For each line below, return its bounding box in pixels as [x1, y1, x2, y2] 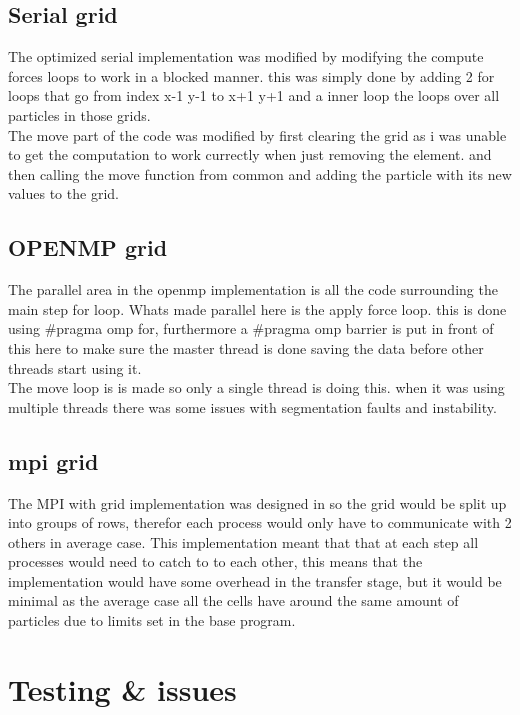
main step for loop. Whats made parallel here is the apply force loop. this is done [8, 298, 507, 319]
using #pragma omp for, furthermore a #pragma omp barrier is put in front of [8, 318, 494, 339]
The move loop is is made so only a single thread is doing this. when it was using [8, 377, 505, 398]
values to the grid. [8, 183, 119, 204]
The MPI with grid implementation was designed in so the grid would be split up [8, 492, 507, 513]
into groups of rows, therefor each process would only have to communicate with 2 [8, 512, 512, 533]
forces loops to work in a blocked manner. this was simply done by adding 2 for [8, 65, 495, 86]
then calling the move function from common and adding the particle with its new [8, 163, 512, 184]
